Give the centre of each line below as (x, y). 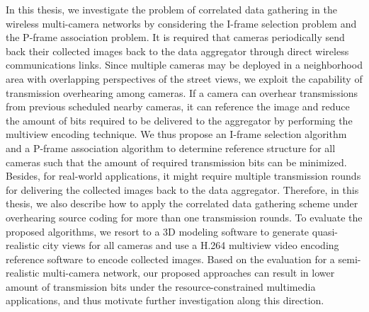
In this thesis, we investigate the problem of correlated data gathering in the (171, 9)
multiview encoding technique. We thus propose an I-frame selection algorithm (176, 134)
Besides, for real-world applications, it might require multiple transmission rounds (183, 176)
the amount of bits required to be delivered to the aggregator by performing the (179, 120)
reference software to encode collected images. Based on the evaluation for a (170, 259)
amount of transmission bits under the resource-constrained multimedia (161, 286)
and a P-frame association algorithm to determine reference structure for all (171, 148)
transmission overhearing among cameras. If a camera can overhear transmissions (182, 92)
